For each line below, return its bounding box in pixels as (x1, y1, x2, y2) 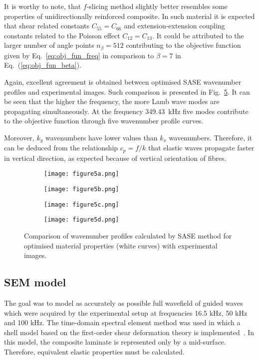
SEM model (4, 274, 66, 290)
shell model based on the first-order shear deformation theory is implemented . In (4, 327, 255, 337)
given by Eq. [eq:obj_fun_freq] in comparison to (4, 50, 154, 60)
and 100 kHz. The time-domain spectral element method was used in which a (4, 317, 241, 328)
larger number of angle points (4, 40, 94, 50)
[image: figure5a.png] (44, 170, 119, 178)
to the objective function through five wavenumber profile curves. (4, 116, 204, 126)
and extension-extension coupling (124, 20, 225, 31)
